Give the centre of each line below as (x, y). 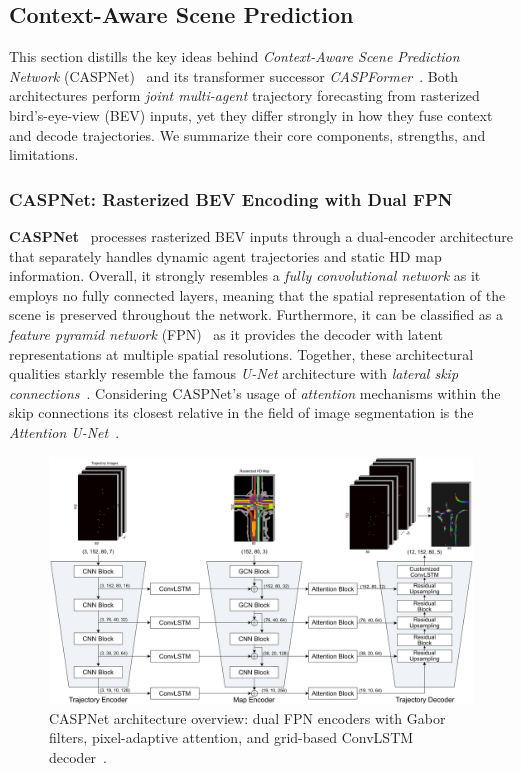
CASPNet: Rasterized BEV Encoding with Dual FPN (231, 198)
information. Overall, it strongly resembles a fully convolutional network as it (245, 275)
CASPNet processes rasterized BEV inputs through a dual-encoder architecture (261, 235)
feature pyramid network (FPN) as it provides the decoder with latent (226, 333)
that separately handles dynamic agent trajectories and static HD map (225, 255)
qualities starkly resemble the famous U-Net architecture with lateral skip (234, 373)
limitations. (44, 154)
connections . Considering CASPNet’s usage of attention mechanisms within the (255, 392)
